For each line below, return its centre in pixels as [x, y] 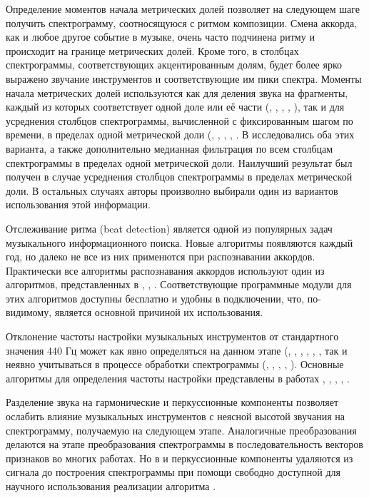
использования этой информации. [78, 204]
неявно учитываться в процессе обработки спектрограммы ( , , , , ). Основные [175, 364]
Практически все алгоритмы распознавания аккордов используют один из [165, 270]
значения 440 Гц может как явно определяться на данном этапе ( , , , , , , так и [177, 350]
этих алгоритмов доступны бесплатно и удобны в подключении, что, [155, 298]
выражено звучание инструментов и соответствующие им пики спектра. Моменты [184, 78]
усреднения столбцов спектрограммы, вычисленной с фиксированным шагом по [180, 120]
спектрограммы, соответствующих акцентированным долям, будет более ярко [174, 65]
